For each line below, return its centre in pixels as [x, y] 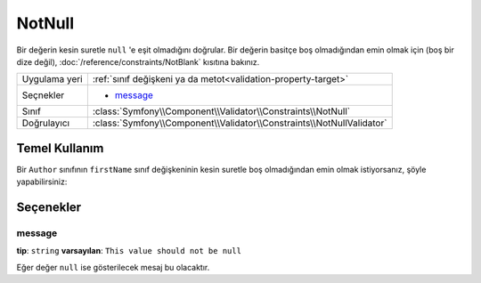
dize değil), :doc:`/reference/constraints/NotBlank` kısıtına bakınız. [138, 61]
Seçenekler [49, 208]
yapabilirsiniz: [42, 182]
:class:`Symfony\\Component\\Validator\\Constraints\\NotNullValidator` [240, 123]
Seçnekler [43, 95]
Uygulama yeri [53, 79]
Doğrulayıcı [46, 123]
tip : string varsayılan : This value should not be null [129, 251]
